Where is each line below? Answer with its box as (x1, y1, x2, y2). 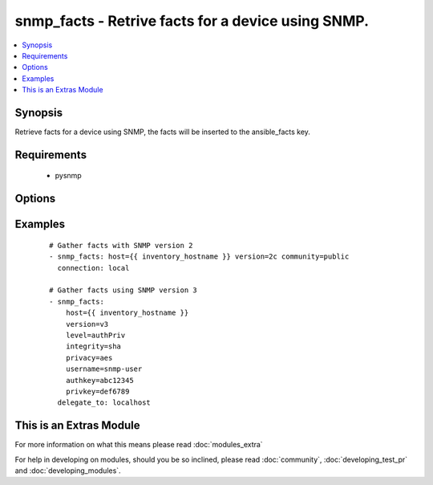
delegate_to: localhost (57, 398, 152, 407)
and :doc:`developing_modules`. (14, 466, 121, 475)
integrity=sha (65, 342, 122, 351)
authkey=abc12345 (65, 376, 134, 385)
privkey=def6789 (65, 386, 130, 396)
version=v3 (65, 320, 109, 328)
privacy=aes (65, 353, 113, 362)
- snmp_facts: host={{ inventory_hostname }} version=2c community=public (49, 252, 350, 261)
